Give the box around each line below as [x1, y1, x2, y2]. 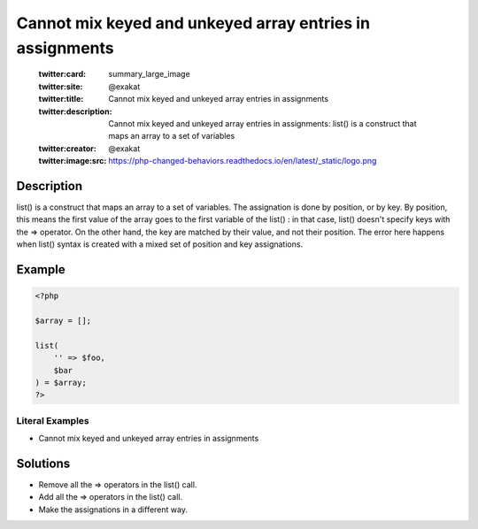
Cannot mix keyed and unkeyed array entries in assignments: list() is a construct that [108, 118, 417, 128]
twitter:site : [38, 80, 83, 92]
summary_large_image [108, 69, 190, 80]
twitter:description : [38, 106, 112, 117]
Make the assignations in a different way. [38, 504, 188, 515]
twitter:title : [38, 94, 84, 104]
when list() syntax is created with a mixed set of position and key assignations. [16, 239, 304, 249]
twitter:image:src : [38, 156, 107, 166]
